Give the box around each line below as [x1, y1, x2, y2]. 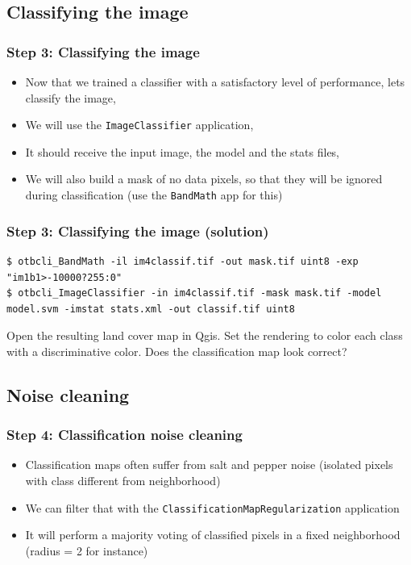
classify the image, [25, 89, 116, 106]
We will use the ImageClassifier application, [25, 116, 254, 133]
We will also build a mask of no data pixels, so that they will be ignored [25, 170, 383, 187]
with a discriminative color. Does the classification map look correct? [6, 342, 347, 359]
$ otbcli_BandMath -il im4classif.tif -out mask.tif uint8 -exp [6, 255, 359, 267]
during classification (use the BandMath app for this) [25, 186, 283, 203]
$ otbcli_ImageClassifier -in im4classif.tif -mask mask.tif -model [6, 287, 382, 299]
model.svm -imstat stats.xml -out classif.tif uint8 [6, 303, 295, 315]
